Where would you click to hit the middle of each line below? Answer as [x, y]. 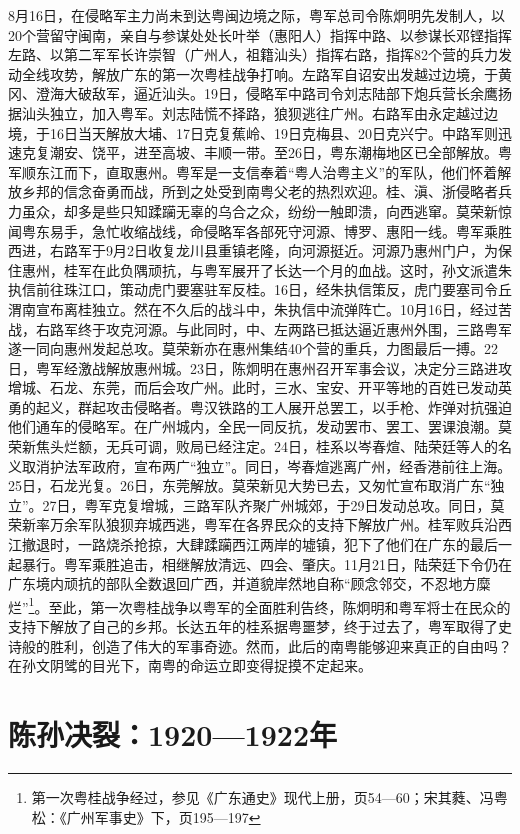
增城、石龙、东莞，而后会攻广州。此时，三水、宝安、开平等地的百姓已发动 [253, 387]
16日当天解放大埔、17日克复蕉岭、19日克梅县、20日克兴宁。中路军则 [273, 132]
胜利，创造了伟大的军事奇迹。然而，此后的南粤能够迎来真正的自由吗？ [280, 645]
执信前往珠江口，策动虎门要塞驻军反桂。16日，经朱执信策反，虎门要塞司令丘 [260, 289]
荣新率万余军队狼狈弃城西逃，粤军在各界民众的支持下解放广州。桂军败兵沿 [253, 524]
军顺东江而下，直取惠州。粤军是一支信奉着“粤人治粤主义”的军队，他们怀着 [253, 171]
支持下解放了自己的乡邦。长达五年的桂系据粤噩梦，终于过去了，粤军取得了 [253, 626]
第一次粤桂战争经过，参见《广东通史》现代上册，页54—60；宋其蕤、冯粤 [269, 796]
